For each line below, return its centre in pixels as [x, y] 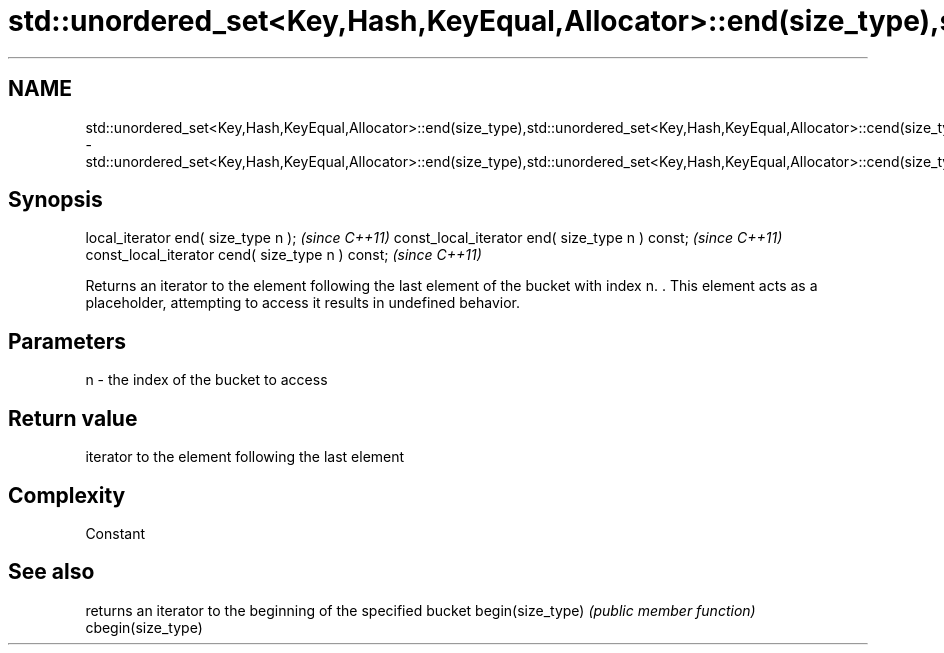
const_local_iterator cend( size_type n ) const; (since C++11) [283, 255]
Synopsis [55, 200]
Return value [73, 418]
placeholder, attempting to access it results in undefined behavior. [302, 303]
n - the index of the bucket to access [206, 380]
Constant [115, 533]
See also [51, 572]
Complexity [67, 495]
